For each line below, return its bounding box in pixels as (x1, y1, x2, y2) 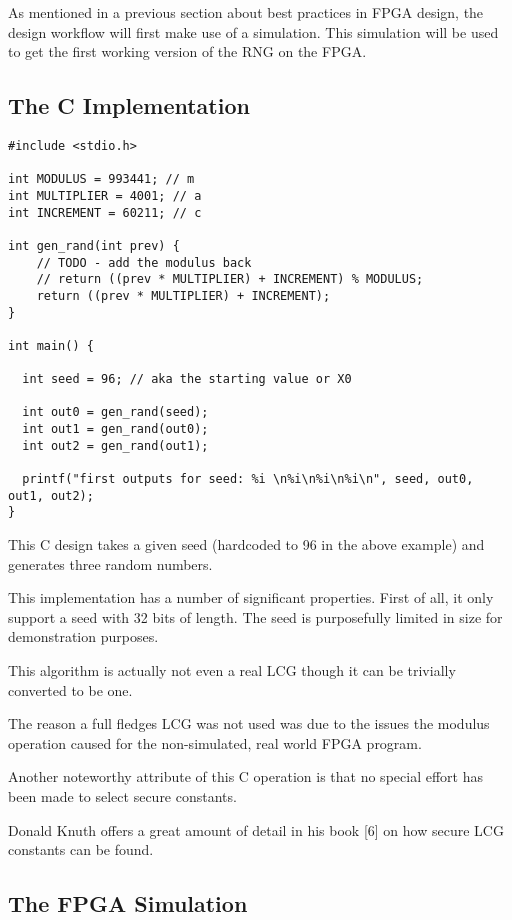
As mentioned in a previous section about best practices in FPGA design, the (8, 2, 484, 22)
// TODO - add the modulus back (36, 255, 252, 270)
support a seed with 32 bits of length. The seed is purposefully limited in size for (8, 606, 503, 627)
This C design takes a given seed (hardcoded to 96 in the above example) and (8, 534, 485, 555)
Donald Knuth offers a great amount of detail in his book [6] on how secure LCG (8, 819, 504, 840)
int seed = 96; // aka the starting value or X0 (22, 372, 352, 387)
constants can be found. (8, 839, 154, 860)
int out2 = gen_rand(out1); (22, 438, 209, 453)
